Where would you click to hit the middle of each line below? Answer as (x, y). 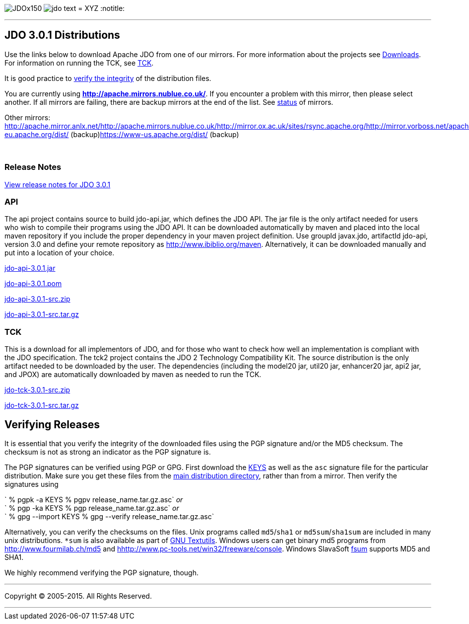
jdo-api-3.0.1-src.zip (37, 299)
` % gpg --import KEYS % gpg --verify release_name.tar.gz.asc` (109, 516)
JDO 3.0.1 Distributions (62, 35)
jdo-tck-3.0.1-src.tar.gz (42, 405)
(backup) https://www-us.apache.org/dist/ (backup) (155, 134)
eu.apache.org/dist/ (37, 134)
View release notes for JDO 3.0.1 (58, 184)
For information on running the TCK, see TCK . (79, 63)
